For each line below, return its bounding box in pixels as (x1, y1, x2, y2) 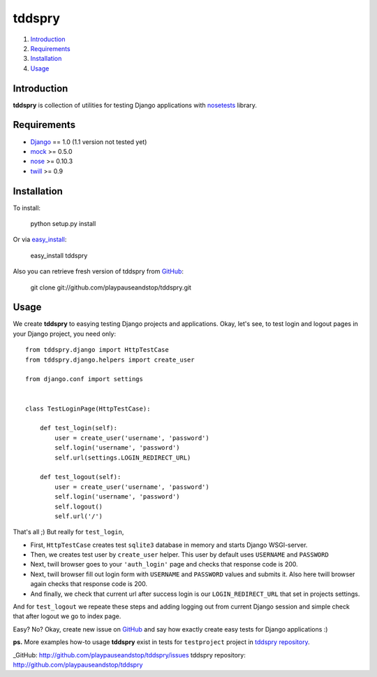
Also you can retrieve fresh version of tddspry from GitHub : (13, 267, 184, 276)
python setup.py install (30, 220, 96, 227)
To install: (13, 204, 41, 212)
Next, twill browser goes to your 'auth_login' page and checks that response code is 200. (30, 560, 298, 569)
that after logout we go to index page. (13, 612, 121, 620)
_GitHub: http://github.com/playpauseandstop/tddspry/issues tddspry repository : (13, 650, 246, 659)
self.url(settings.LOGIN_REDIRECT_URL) (54, 453, 191, 462)
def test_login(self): (39, 424, 118, 432)
